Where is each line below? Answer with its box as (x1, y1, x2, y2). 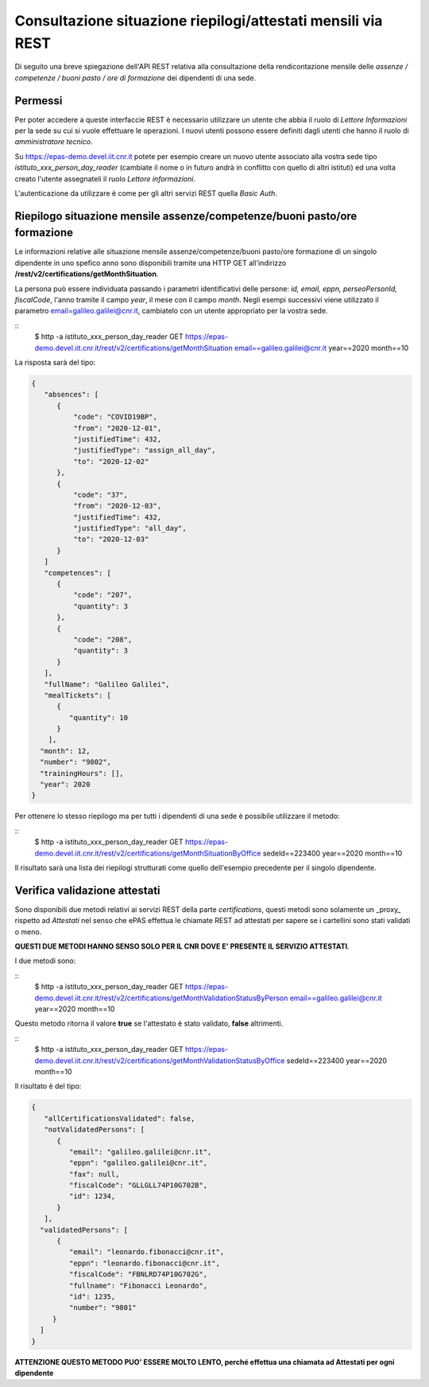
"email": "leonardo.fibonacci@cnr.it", (68, 1248, 225, 1256)
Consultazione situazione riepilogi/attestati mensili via (14, 12, 383, 29)
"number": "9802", (40, 758, 111, 767)
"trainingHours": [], (40, 769, 125, 777)
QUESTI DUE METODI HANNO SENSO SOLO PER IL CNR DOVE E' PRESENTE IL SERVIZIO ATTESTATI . (14, 941, 350, 951)
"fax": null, (68, 1170, 120, 1179)
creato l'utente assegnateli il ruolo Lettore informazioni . (14, 173, 196, 183)
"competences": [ (44, 568, 111, 577)
